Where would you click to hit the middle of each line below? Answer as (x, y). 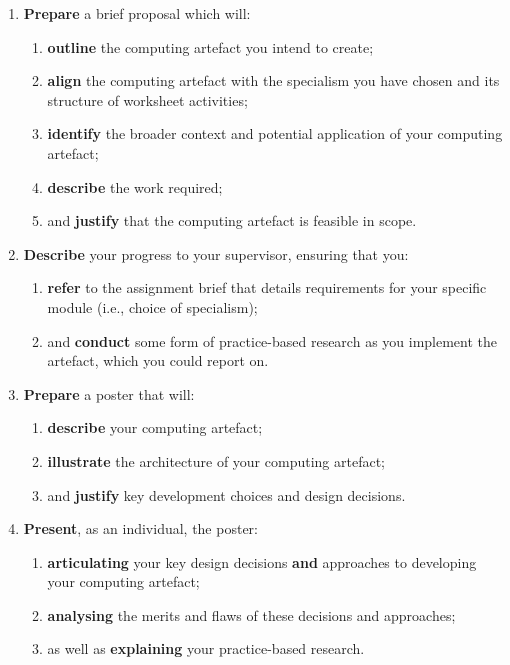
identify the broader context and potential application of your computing (275, 133)
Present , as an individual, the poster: (140, 528)
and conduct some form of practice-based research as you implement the (272, 340)
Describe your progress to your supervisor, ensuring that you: (216, 253)
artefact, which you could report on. (158, 360)
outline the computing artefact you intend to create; (210, 46)
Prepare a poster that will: (109, 393)
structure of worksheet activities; (147, 99)
